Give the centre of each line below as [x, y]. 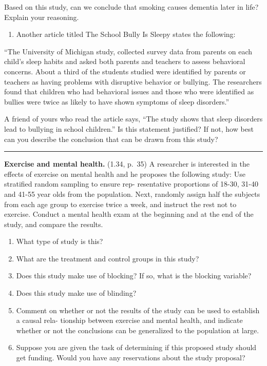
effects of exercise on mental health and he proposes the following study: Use [125, 174]
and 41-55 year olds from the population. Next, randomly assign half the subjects [132, 194]
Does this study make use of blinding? [76, 293]
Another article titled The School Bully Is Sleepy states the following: [126, 34]
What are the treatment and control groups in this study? [108, 258]
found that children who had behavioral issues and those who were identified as [129, 91]
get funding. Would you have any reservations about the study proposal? [131, 358]
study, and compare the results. [54, 224]
